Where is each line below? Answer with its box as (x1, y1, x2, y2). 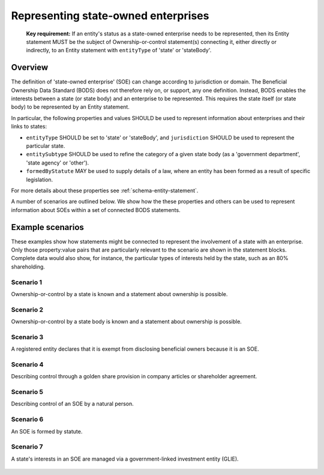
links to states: (11, 123, 47, 130)
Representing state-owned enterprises (11, 9, 209, 22)
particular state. (26, 142, 65, 150)
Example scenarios (11, 222, 84, 232)
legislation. (26, 176, 53, 183)
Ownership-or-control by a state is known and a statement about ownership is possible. (11, 290, 228, 297)
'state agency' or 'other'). (26, 159, 89, 166)
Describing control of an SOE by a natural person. (11, 400, 134, 408)
